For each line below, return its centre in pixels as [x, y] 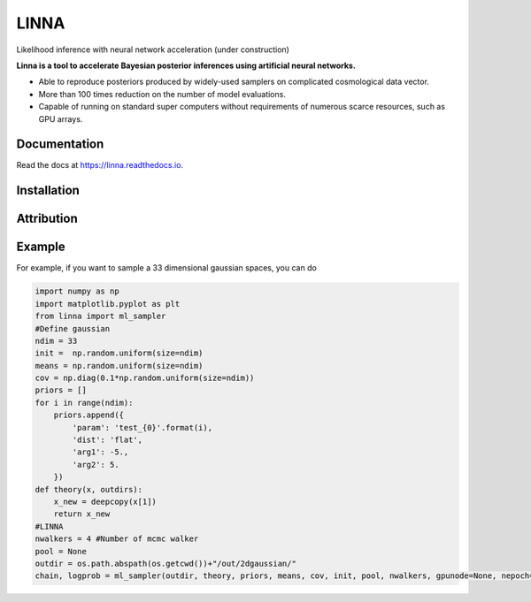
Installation [48, 191]
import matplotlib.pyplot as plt [108, 304]
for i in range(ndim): [84, 403]
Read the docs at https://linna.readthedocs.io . [100, 165]
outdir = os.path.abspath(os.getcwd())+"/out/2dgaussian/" [165, 563]
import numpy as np [77, 291]
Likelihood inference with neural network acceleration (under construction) [153, 50]
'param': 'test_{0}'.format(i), [142, 427]
